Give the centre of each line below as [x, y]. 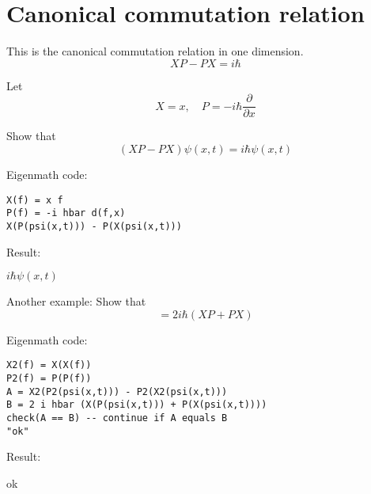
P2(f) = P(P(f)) [49, 378]
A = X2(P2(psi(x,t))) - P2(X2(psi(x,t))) [117, 391]
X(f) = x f [35, 200]
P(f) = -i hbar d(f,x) [66, 213]
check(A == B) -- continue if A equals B [117, 418]
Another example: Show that [76, 301]
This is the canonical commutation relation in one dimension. [155, 51]
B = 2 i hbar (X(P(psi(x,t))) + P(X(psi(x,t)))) [137, 405]
